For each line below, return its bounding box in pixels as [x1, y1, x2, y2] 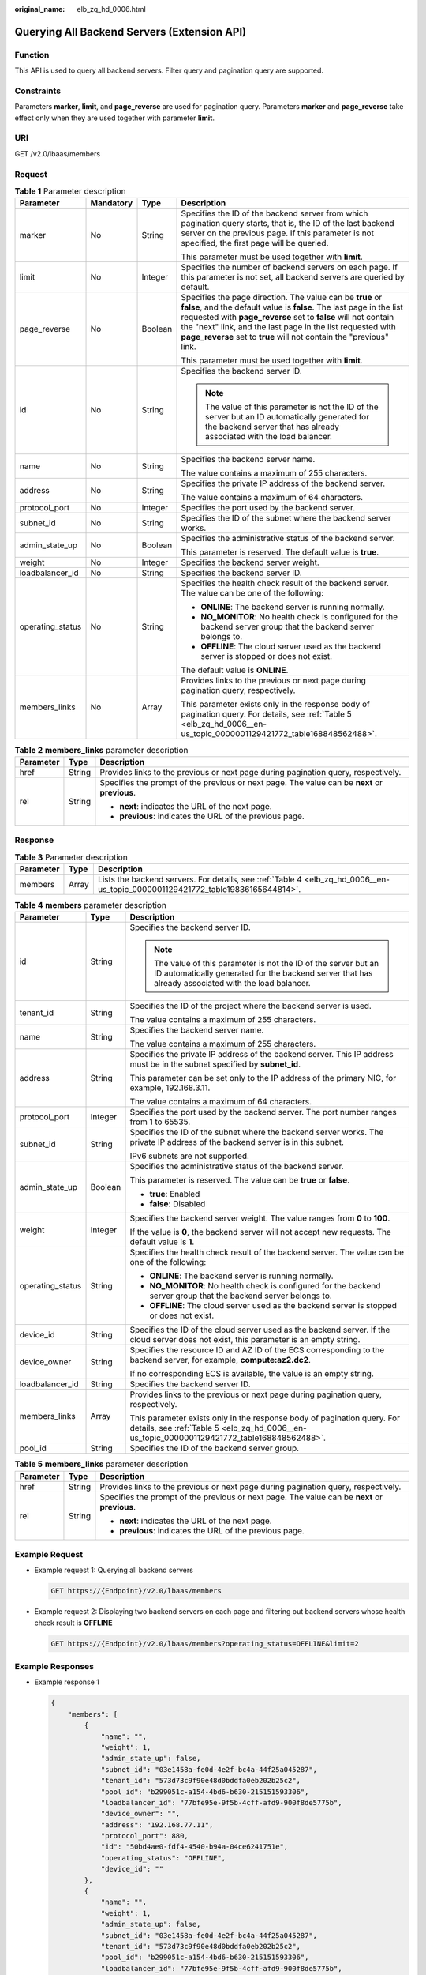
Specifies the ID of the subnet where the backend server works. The [129, 1127, 384, 1138]
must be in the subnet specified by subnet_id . [129, 1059, 301, 1070]
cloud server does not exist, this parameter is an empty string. [129, 1334, 361, 1345]
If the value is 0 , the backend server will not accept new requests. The [129, 1227, 392, 1238]
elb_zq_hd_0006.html [77, 5, 146, 13]
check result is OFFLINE [34, 1618, 114, 1627]
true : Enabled [149, 1189, 200, 1200]
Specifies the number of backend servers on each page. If [181, 261, 398, 273]
